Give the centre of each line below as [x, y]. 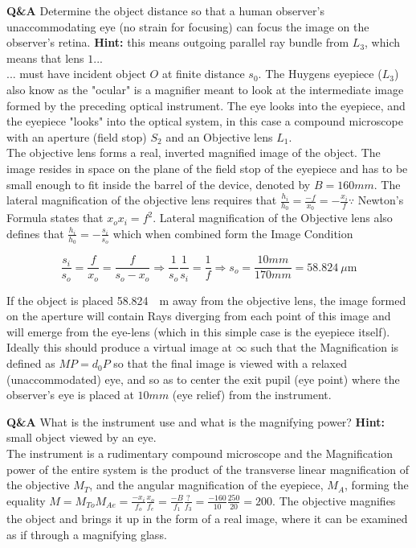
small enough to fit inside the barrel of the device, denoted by [159, 184]
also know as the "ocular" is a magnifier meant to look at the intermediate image [205, 89]
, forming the [377, 485]
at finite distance [203, 74]
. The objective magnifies [334, 500]
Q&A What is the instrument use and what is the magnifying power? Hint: [196, 421]
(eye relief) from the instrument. [252, 395]
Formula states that [55, 218]
